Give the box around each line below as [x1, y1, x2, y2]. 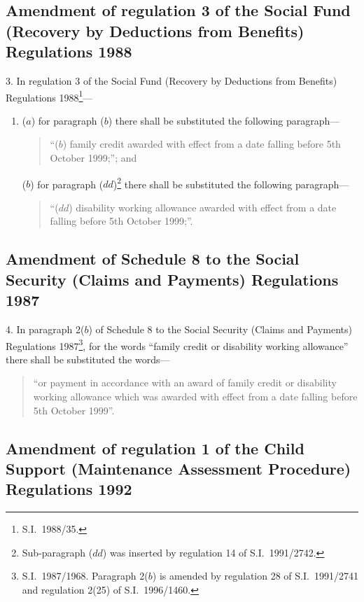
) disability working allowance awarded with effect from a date [69, 199, 337, 214]
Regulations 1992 [6, 478, 132, 500]
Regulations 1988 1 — [6, 87, 93, 104]
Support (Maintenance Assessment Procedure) [6, 458, 351, 479]
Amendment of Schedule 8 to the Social [6, 248, 300, 269]
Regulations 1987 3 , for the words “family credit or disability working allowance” [6, 336, 349, 353]
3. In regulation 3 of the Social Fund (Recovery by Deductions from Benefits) [6, 73, 337, 87]
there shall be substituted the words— [6, 351, 170, 366]
